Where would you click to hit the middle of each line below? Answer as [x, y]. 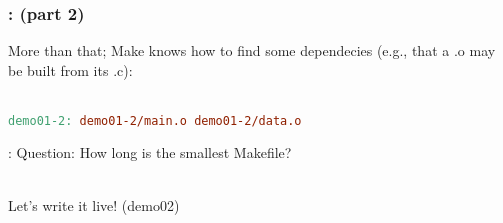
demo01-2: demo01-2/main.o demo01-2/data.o [155, 121]
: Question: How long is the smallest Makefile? [150, 151]
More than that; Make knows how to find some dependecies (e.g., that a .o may [252, 50]
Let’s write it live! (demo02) [94, 205]
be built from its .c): [70, 69]
